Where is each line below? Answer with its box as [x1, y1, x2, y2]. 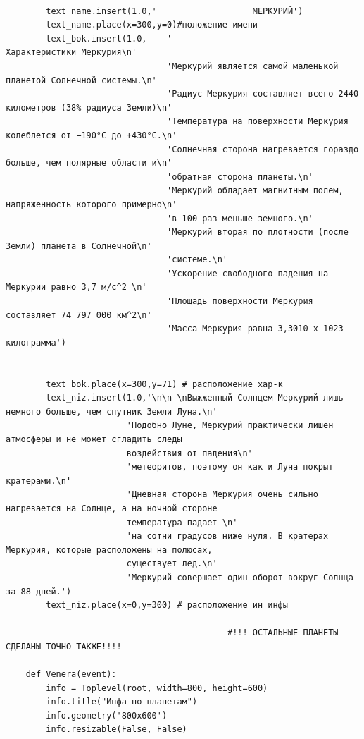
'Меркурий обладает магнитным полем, [167, 185, 344, 196]
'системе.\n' [167, 255, 227, 265]
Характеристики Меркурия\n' [6, 47, 137, 58]
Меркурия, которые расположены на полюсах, [6, 544, 213, 555]
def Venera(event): [25, 669, 117, 680]
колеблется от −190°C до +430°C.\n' [6, 130, 177, 140]
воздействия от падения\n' [126, 448, 253, 458]
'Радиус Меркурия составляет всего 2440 [167, 89, 359, 99]
